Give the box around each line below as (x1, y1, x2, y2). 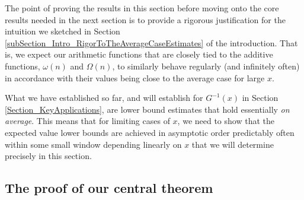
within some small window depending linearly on (5, 138, 182, 150)
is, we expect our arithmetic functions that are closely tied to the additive (5, 48, 273, 61)
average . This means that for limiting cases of (5, 115, 170, 127)
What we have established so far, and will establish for (5, 91, 203, 104)
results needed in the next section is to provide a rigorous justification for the (5, 13, 286, 26)
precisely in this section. (5, 150, 92, 162)
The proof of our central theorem (5, 179, 213, 197)
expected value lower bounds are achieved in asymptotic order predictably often (5, 126, 295, 138)
